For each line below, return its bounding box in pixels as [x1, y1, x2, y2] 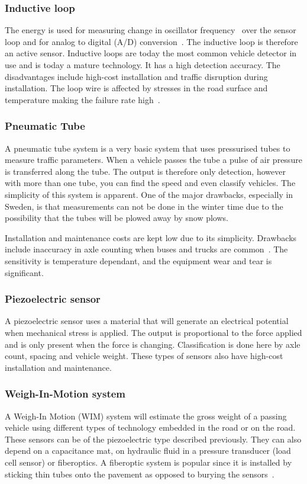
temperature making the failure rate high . [5, 93, 160, 105]
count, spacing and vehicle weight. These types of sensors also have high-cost [5, 350, 283, 362]
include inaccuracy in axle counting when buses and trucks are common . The [5, 243, 288, 255]
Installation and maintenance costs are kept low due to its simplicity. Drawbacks [5, 231, 297, 243]
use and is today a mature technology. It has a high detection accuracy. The [5, 59, 280, 70]
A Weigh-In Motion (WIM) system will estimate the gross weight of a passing [5, 409, 287, 422]
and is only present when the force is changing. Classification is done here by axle [5, 338, 300, 350]
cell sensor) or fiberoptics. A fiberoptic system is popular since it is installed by [5, 456, 292, 468]
